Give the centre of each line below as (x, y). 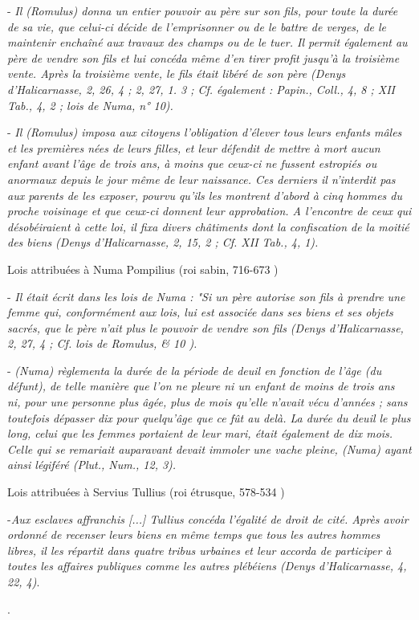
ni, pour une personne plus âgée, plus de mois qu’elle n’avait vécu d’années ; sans (207, 402)
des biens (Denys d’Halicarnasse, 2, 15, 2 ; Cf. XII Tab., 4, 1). (163, 242)
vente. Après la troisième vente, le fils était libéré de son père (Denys (177, 73)
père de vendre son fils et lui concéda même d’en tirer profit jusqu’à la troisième (203, 57)
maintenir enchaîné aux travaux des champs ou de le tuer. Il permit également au (207, 42)
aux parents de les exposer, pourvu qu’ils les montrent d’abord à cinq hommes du (205, 195)
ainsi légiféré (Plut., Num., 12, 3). (92, 465)
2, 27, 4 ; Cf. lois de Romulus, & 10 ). (102, 343)
